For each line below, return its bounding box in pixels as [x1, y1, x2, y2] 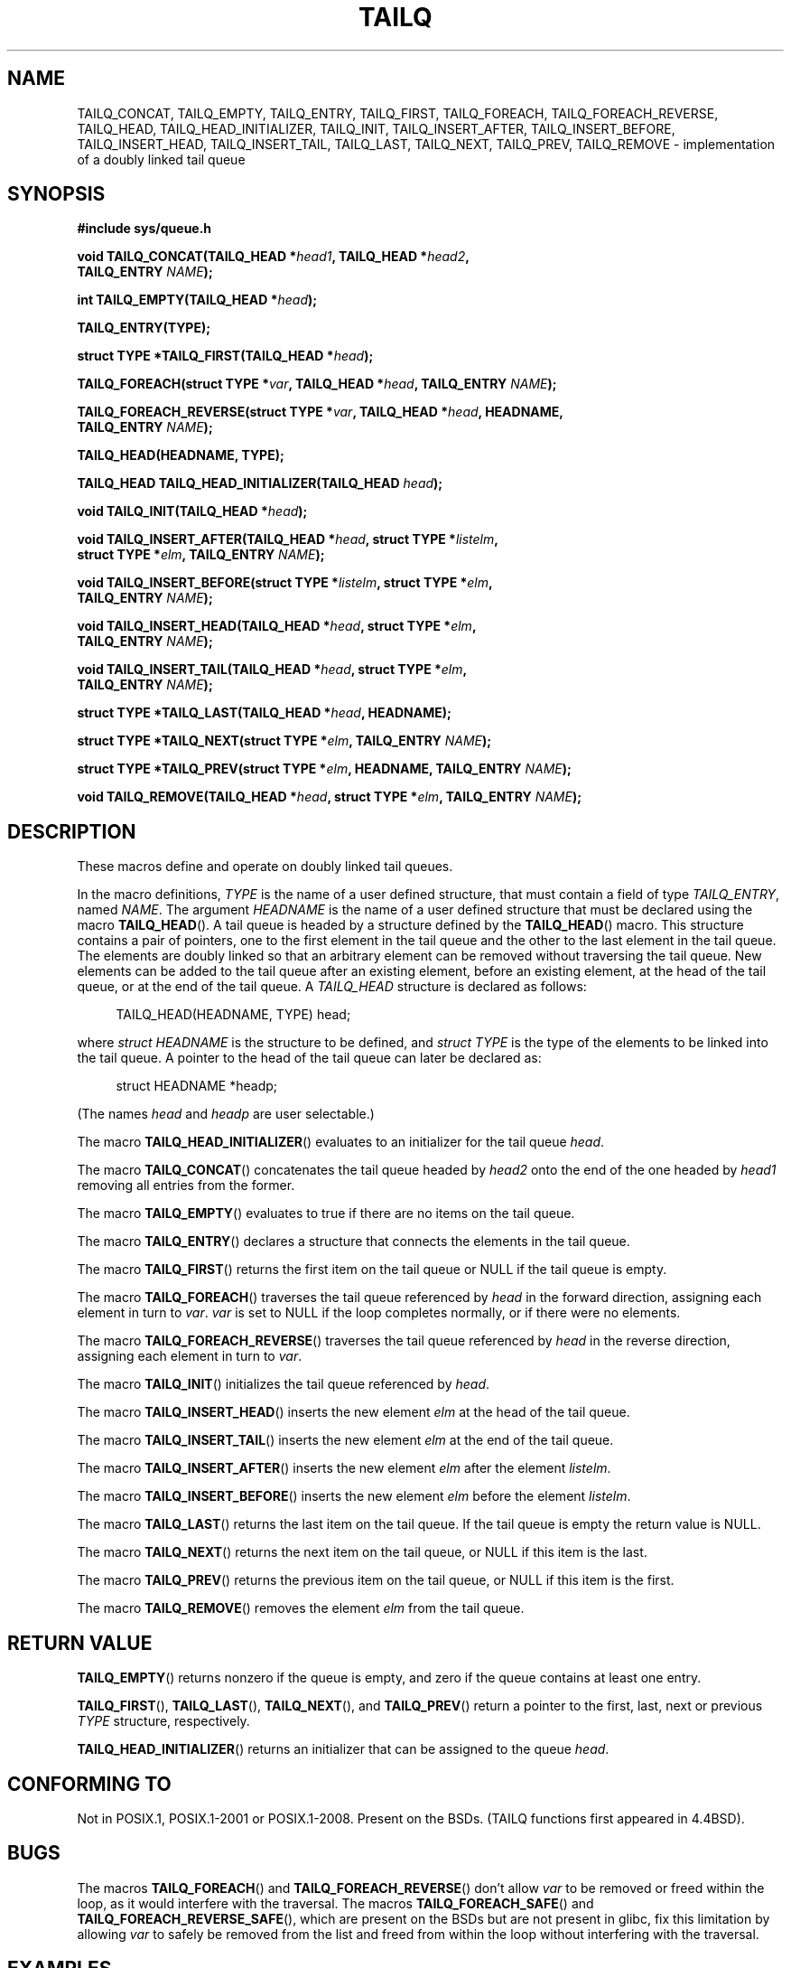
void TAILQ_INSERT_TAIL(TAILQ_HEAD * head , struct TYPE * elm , [77, 661, 468, 678]
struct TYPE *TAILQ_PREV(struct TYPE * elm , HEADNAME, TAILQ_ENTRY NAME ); [77, 761, 572, 777]
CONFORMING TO [7, 1772, 172, 1795]
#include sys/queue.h [77, 220, 212, 237]
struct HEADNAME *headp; [116, 1078, 278, 1094]
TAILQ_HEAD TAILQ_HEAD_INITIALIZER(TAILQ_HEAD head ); [77, 475, 443, 492]
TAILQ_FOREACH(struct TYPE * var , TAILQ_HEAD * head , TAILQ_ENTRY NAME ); [77, 376, 557, 392]
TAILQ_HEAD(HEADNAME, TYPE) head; [116, 1007, 351, 1023]
